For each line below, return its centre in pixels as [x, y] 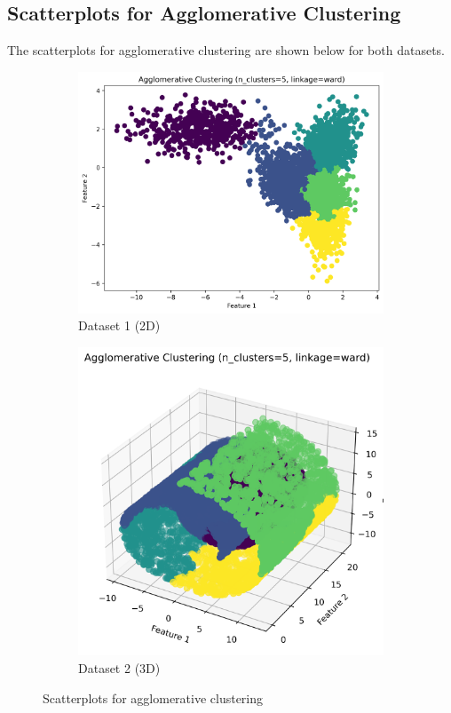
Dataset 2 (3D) [119, 668]
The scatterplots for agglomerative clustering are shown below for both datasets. [226, 50]
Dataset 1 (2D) [119, 325]
